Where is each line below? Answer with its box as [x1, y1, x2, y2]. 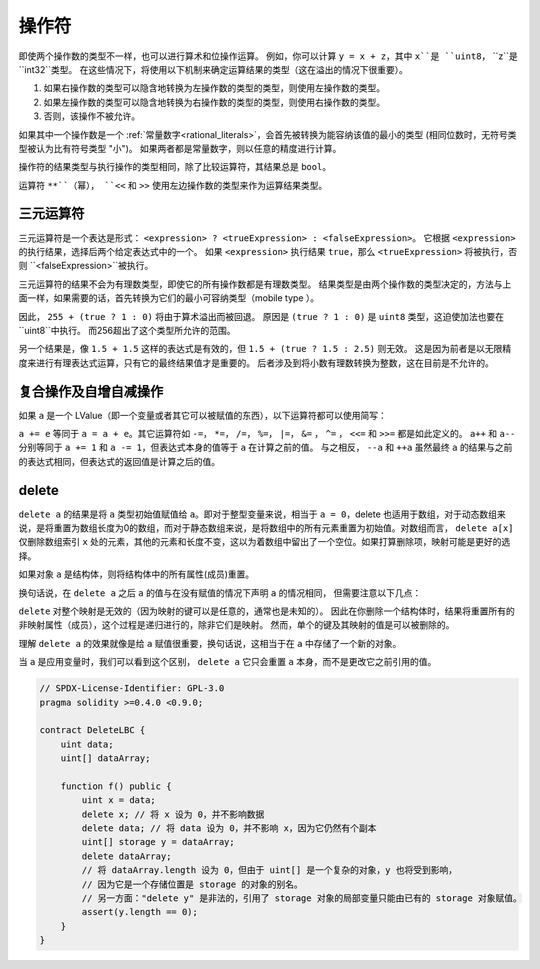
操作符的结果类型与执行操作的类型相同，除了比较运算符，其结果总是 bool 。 [18, 161, 332, 173]
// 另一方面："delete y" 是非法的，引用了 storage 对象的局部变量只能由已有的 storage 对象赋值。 [81, 893, 522, 904]
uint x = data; [81, 795, 157, 806]
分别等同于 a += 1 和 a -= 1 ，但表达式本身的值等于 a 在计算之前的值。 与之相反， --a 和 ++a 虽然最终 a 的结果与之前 [18, 441, 513, 454]
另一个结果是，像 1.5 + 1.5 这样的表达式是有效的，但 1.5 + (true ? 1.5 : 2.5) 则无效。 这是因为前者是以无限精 [18, 343, 512, 355]
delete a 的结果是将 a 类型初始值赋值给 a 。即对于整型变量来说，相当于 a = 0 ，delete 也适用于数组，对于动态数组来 [18, 508, 506, 520]
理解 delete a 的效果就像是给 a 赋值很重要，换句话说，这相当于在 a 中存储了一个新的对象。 [18, 637, 402, 649]
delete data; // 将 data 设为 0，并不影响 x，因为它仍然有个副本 [81, 823, 377, 834]
